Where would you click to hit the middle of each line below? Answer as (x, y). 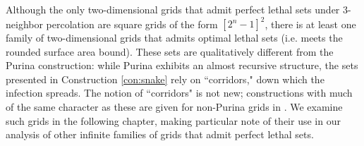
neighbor (24, 24)
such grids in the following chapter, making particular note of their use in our (173, 120)
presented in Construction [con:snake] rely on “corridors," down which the (165, 79)
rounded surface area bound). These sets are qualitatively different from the (170, 51)
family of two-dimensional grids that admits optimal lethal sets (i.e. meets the (174, 38)
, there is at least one (310, 24)
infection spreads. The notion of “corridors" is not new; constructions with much (179, 93)
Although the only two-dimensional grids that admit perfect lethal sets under (173, 9)
